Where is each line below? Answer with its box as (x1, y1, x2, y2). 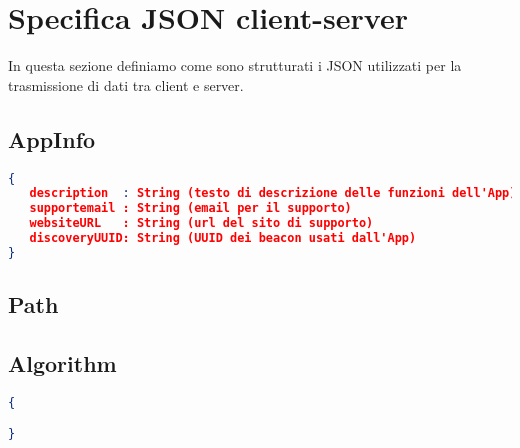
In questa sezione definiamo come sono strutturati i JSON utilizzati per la (8, 55, 462, 76)
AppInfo (8, 123, 96, 154)
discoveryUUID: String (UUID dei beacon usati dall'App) (29, 231, 417, 246)
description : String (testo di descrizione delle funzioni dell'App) (29, 186, 517, 201)
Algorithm (8, 347, 117, 378)
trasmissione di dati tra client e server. (8, 74, 244, 95)
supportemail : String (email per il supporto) (29, 201, 352, 216)
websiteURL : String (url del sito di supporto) (29, 216, 374, 231)
